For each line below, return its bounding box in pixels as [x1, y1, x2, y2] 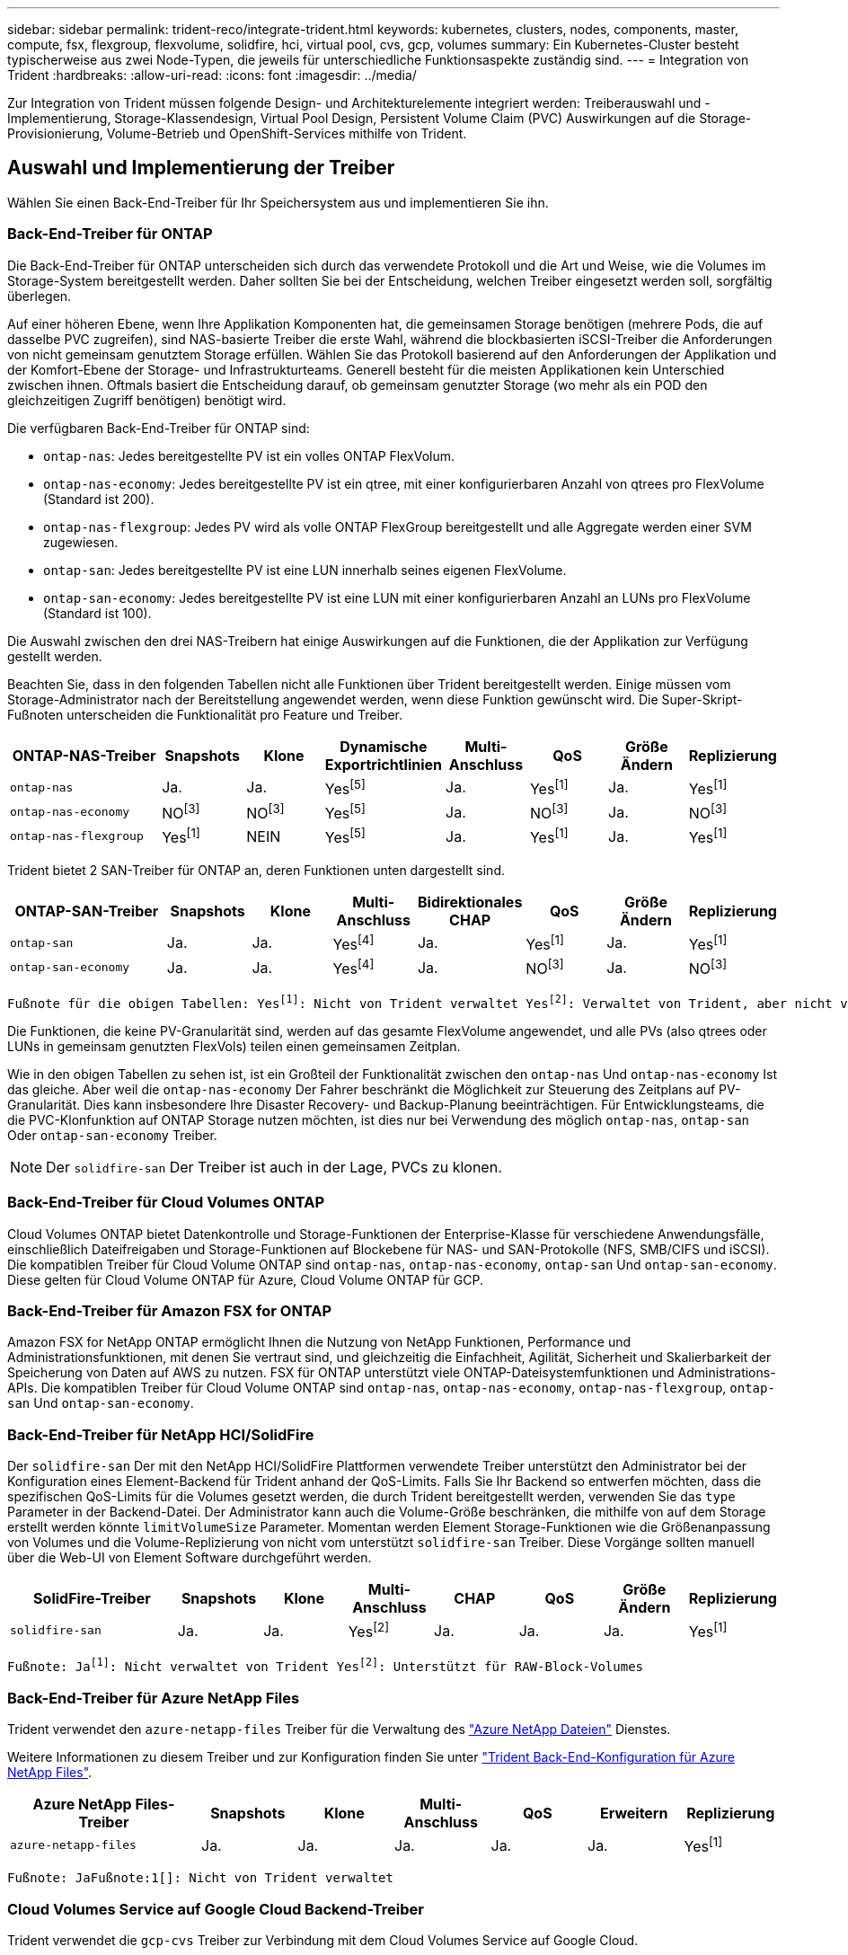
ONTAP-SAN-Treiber [14, 901, 159, 920]
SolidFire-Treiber [33, 1589, 151, 1608]
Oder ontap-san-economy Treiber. [7, 1127, 217, 1143]
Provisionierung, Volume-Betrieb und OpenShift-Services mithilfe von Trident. [7, 126, 467, 141]
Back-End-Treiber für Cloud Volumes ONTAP [7, 1193, 325, 1212]
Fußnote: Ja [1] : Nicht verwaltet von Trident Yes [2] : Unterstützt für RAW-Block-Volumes [7, 1656, 644, 1675]
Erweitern [600, 1803, 668, 1822]
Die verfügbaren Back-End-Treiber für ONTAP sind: [7, 420, 310, 436]
